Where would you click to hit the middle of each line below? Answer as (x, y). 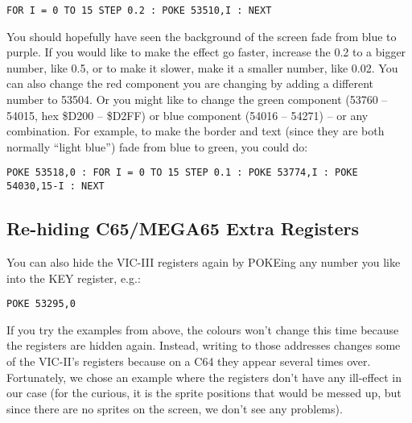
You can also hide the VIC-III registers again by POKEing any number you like (204, 261)
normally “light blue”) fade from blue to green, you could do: (157, 146)
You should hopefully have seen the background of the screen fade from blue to (202, 36)
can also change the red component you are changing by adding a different (190, 83)
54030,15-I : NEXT (56, 187)
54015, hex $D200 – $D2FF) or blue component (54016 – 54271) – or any (187, 115)
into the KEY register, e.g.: (74, 278)
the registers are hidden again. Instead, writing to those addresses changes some (204, 345)
